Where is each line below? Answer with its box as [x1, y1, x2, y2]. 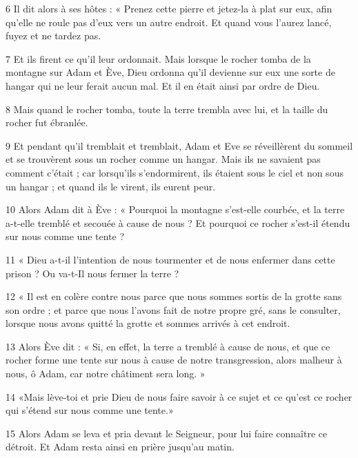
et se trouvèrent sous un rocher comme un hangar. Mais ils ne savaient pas [6, 152, 321, 166]
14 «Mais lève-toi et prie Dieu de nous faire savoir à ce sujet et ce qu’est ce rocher [6, 389, 352, 404]
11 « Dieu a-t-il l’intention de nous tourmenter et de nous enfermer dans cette [6, 252, 335, 266]
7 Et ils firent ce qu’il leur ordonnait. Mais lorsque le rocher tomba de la [6, 51, 311, 66]
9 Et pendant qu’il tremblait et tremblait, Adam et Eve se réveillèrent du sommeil [6, 138, 353, 152]
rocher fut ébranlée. [6, 115, 88, 130]
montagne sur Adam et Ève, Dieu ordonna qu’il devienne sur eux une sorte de [6, 65, 335, 79]
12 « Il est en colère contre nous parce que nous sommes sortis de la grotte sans [6, 289, 342, 303]
